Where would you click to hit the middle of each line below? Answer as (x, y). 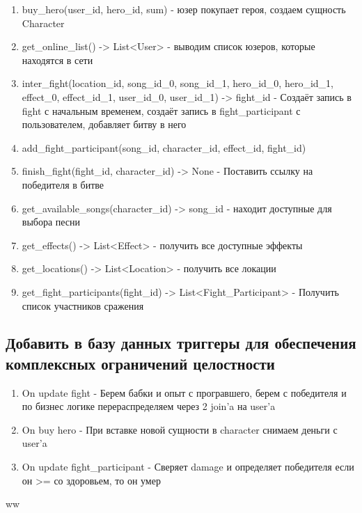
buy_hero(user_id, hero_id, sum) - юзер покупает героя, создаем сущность (184, 9)
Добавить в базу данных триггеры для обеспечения (181, 343)
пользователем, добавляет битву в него (104, 124)
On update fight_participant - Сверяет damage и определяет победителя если (188, 467)
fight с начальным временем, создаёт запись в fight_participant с (161, 110)
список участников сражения (83, 305)
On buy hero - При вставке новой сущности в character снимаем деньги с (180, 429)
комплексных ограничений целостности (140, 363)
